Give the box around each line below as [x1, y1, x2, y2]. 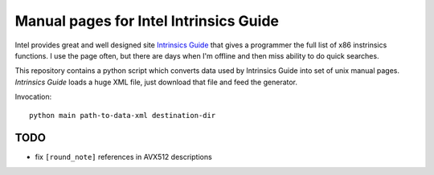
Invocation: [14, 92, 52, 102]
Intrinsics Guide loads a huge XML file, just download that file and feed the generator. [14, 77, 297, 87]
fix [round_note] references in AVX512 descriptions [35, 153, 212, 162]
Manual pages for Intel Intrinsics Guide [14, 12, 279, 30]
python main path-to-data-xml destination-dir [29, 111, 216, 120]
